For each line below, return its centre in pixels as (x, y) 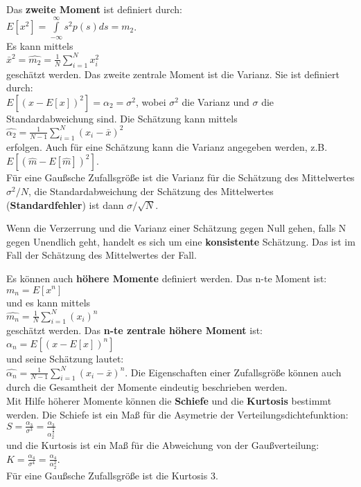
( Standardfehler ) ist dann (65, 204)
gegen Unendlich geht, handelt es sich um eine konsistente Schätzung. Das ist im (181, 241)
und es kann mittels (49, 302)
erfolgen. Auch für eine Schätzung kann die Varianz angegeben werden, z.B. (167, 146)
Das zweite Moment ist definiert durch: (94, 9)
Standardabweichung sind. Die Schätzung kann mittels (122, 118)
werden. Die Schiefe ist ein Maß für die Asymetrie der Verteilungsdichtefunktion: (177, 414)
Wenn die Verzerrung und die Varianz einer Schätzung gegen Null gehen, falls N (176, 228)
